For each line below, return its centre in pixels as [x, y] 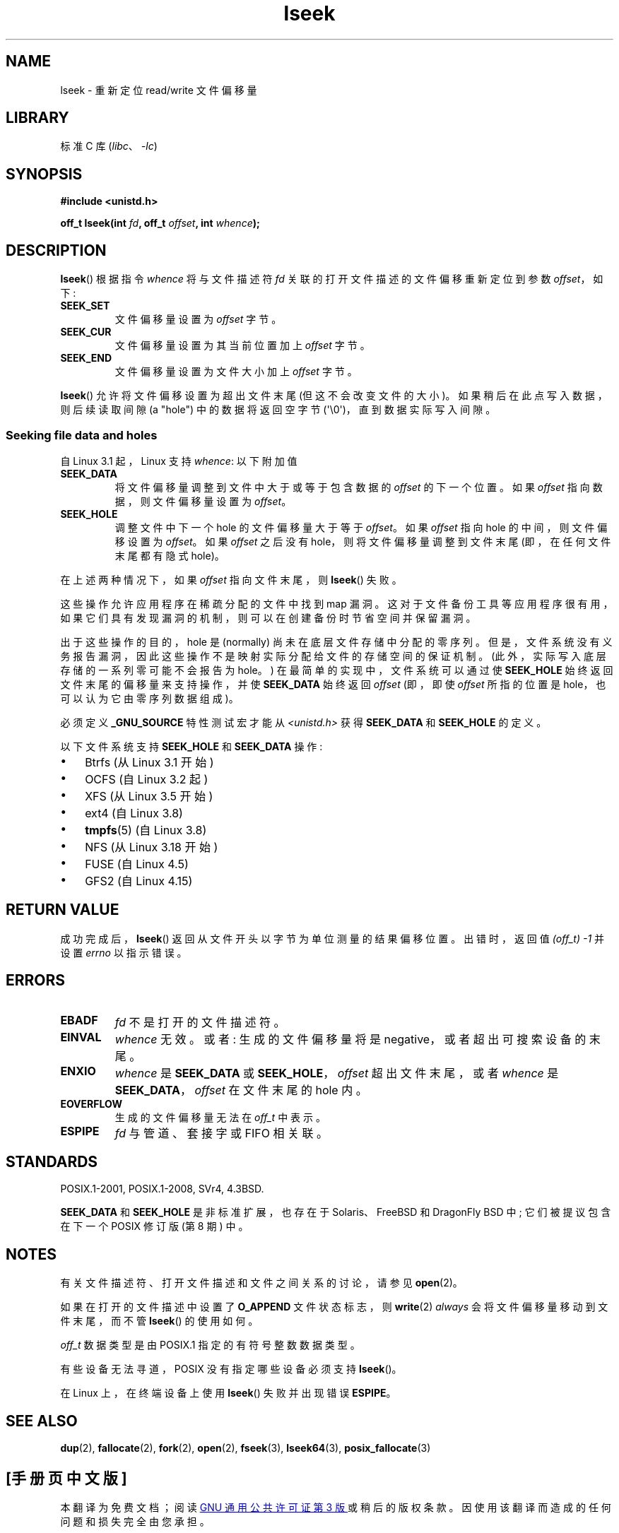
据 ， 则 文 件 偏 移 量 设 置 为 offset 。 [203, 501]
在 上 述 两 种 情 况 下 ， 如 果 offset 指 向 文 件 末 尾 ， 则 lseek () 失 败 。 [231, 579]
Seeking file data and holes [82, 435]
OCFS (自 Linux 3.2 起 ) [147, 779]
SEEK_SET [85, 306]
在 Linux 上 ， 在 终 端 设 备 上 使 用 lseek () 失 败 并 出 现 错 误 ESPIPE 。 [228, 1393]
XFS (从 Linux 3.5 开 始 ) [149, 796]
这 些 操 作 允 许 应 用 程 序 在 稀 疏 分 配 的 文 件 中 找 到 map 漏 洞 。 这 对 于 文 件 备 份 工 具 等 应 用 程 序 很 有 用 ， [337, 603]
